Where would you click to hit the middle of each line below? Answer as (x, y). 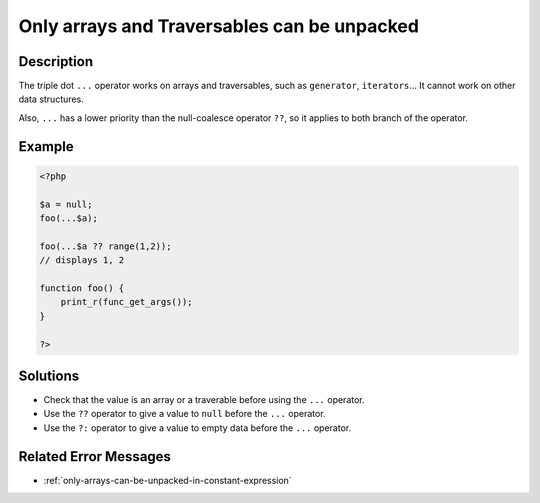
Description (56, 61)
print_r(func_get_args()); (127, 302)
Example (46, 146)
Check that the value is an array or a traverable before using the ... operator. (204, 400)
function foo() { (82, 288)
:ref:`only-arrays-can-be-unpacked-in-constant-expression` (167, 480)
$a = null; (66, 204)
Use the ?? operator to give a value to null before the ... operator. (184, 414)
